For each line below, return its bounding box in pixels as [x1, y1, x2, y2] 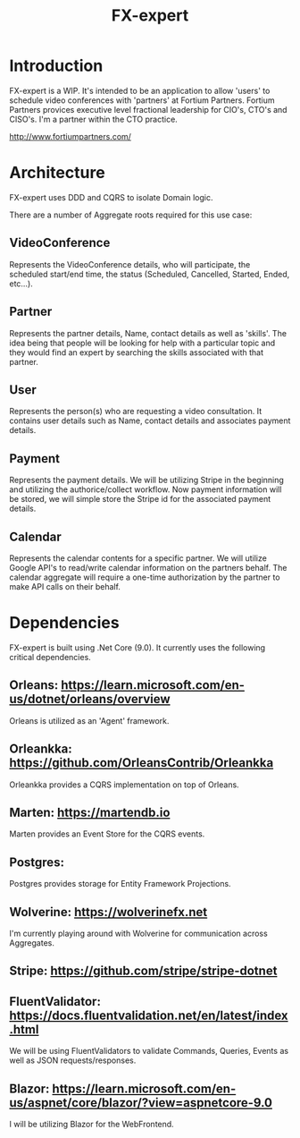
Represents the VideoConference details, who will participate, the [9, 259, 251, 269]
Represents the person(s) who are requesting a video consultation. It [9, 406, 262, 417]
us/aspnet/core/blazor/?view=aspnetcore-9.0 [9, 1095, 273, 1110]
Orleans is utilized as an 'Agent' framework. [9, 715, 170, 726]
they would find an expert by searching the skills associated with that [9, 346, 264, 358]
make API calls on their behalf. [9, 581, 121, 591]
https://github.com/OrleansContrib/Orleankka [9, 755, 274, 770]
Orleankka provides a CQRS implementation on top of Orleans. [9, 779, 239, 790]
